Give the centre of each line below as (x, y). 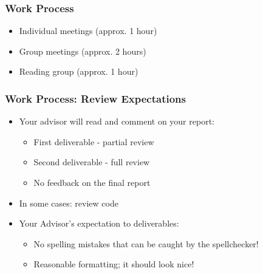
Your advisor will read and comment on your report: (117, 121)
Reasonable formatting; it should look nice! (114, 264)
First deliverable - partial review (94, 141)
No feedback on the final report (92, 182)
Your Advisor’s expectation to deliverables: (99, 223)
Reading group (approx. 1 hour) (79, 71)
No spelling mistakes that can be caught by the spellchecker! (146, 243)
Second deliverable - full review (92, 162)
